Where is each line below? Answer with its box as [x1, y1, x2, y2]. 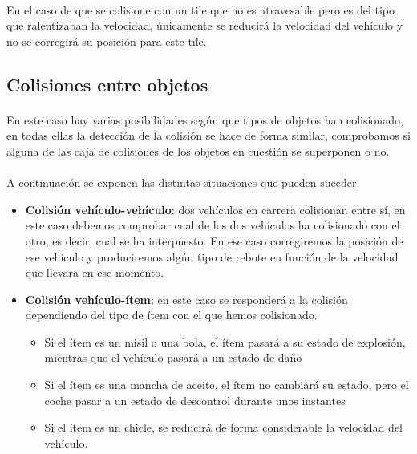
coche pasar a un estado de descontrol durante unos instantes [44, 391, 346, 408]
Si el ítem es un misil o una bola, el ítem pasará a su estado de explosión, [44, 333, 406, 350]
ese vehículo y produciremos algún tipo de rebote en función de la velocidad [25, 248, 399, 265]
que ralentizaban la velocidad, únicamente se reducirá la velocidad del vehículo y [6, 17, 403, 34]
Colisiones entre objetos [6, 71, 208, 96]
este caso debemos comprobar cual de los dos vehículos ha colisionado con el [25, 217, 400, 233]
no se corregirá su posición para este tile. [6, 32, 207, 49]
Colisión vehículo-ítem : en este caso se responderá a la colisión [25, 290, 348, 307]
